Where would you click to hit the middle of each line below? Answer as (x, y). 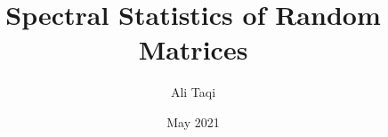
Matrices (193, 49)
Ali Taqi (193, 92)
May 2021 (193, 121)
